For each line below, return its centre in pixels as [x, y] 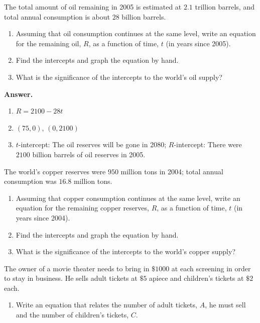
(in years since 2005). [198, 43]
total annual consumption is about [57, 16]
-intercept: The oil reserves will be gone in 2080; [92, 144]
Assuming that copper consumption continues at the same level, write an [128, 198]
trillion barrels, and [225, 7]
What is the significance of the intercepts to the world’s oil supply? [119, 77]
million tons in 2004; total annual [172, 171]
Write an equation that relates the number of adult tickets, [106, 305]
